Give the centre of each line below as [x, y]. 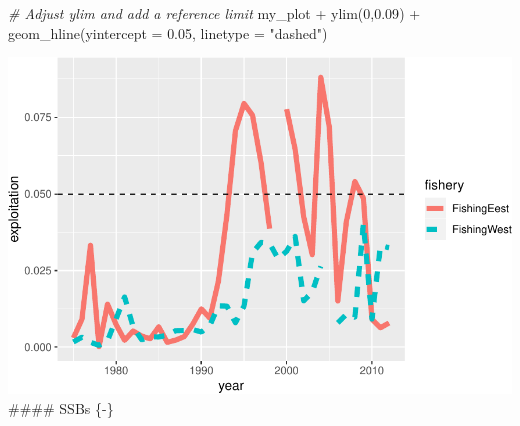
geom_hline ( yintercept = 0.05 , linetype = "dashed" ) [168, 32]
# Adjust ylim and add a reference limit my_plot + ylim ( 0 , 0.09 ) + [214, 13]
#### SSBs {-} [61, 407]
